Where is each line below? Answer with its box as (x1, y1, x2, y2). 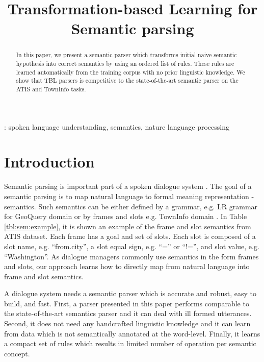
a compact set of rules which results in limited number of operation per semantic (4, 338, 256, 349)
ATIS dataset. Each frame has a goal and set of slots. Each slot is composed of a (4, 231, 256, 242)
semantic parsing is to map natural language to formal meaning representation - (4, 190, 254, 201)
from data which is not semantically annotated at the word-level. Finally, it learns (4, 328, 260, 339)
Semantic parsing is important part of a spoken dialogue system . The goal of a (4, 181, 252, 191)
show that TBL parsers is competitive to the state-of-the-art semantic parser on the (16, 76, 239, 85)
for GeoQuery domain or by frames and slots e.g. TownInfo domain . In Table (4, 211, 247, 222)
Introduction (4, 151, 95, 172)
